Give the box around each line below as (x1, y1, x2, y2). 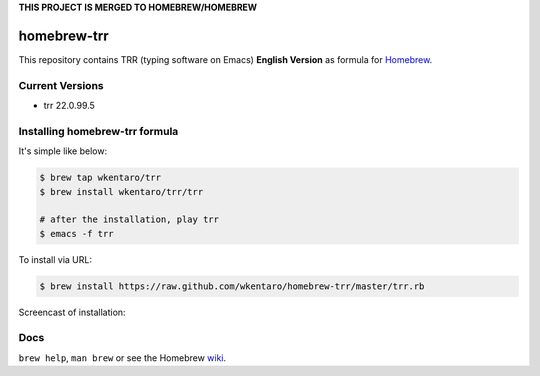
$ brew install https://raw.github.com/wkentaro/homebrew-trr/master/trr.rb (39, 280, 425, 292)
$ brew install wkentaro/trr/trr (39, 186, 204, 197)
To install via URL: (18, 253, 92, 265)
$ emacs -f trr (39, 228, 114, 239)
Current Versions (18, 78, 104, 92)
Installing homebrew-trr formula (18, 124, 179, 138)
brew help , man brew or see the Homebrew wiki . (18, 351, 227, 364)
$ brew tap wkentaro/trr (39, 172, 162, 184)
